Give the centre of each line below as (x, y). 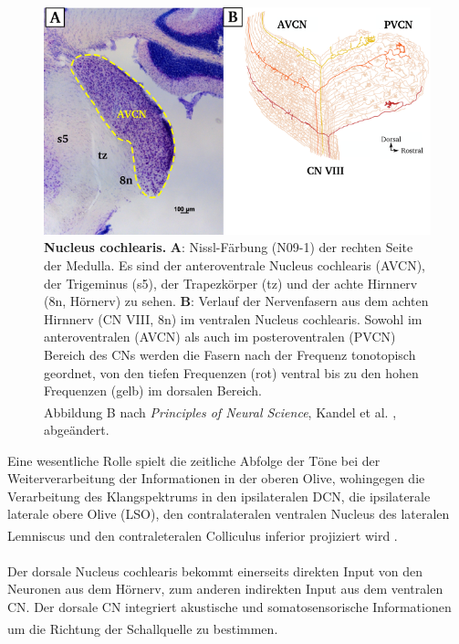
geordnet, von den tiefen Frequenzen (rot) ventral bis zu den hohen (231, 372)
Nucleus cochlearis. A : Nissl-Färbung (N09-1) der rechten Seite (229, 247)
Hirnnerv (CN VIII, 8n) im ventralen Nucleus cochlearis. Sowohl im (233, 318)
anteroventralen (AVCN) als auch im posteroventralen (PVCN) (220, 337)
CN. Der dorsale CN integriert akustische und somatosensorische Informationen (229, 606)
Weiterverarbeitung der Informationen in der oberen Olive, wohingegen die (216, 478)
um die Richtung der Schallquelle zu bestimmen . (143, 628)
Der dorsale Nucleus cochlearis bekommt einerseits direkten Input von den (215, 570)
